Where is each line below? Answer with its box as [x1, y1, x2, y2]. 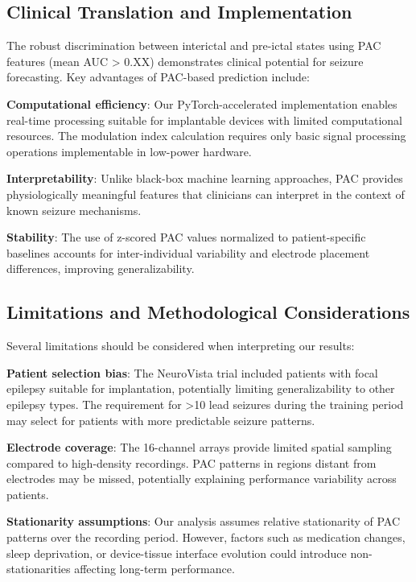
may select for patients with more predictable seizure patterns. [6, 411, 315, 428]
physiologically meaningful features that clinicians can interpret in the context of [6, 185, 405, 202]
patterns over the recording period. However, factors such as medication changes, [6, 529, 406, 546]
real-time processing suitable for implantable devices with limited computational [6, 111, 402, 128]
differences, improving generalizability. [6, 260, 195, 277]
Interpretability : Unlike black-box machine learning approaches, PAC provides [6, 170, 403, 187]
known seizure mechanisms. [6, 201, 142, 218]
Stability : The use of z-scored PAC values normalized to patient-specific [6, 229, 366, 246]
